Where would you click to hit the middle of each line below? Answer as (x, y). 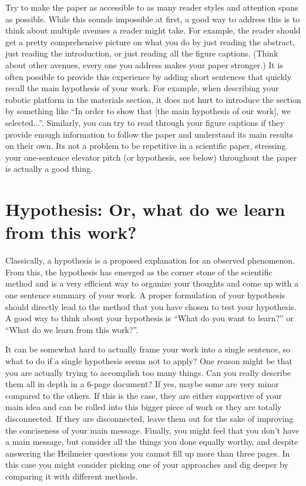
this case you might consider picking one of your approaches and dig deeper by (147, 465)
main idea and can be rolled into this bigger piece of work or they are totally (144, 407)
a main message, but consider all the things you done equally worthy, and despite (152, 442)
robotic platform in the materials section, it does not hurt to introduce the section (153, 99)
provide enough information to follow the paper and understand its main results (149, 134)
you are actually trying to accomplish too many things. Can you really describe (148, 372)
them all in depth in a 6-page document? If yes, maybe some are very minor (142, 384)
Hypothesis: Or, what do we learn (145, 209)
